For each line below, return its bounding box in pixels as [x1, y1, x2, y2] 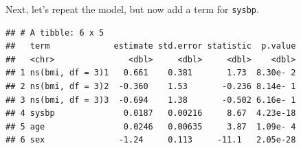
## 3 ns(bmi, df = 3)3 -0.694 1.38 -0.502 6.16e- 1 [5, 95, 296, 105]
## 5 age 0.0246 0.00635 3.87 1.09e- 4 [5, 121, 296, 132]
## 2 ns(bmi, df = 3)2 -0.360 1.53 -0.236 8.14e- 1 [5, 82, 296, 92]
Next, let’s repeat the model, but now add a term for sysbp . [5, 2, 259, 16]
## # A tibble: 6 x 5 [5, 27, 104, 38]
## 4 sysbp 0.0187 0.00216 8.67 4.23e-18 [5, 108, 296, 119]
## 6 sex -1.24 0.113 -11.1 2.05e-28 [5, 135, 296, 145]
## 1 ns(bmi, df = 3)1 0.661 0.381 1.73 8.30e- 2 [5, 68, 296, 78]
